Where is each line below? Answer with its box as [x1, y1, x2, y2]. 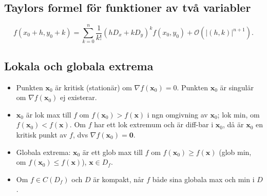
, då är [222, 119, 244, 130]
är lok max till [26, 109, 71, 120]
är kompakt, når [93, 173, 144, 184]
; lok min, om [217, 109, 260, 120]
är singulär [220, 82, 254, 92]
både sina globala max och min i [152, 173, 255, 184]
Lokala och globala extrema [4, 57, 154, 73]
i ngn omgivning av [147, 109, 208, 120]
